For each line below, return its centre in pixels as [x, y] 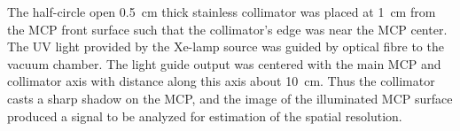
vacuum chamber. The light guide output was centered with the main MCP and [224, 63]
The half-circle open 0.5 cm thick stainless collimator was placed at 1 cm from [222, 12]
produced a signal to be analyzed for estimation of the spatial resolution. [205, 116]
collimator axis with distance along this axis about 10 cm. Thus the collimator [221, 81]
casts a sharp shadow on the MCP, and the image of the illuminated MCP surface [230, 98]
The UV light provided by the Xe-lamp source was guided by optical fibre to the [226, 46]
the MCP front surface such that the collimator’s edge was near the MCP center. [227, 29]
